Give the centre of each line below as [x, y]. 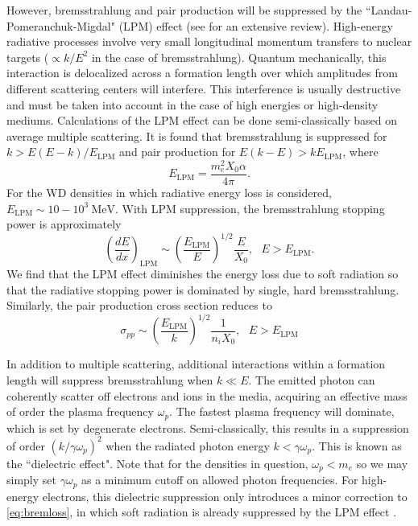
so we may [382, 463]
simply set [31, 480]
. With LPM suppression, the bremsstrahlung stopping [250, 208]
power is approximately [64, 224]
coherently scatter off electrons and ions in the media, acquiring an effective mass [207, 395]
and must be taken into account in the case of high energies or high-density [192, 104]
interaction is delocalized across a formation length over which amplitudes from [202, 73]
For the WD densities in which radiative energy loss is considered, [169, 193]
